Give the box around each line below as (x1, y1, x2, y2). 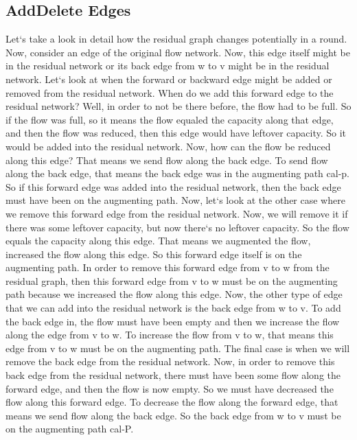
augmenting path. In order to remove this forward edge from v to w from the (5, 260, 330, 275)
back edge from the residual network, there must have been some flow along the (5, 368, 341, 382)
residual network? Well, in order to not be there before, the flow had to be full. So (5, 99, 352, 113)
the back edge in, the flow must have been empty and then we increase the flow (5, 314, 340, 328)
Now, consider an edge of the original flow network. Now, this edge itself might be (5, 45, 350, 59)
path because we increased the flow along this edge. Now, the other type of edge (5, 287, 343, 301)
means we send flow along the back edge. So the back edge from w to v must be (5, 408, 341, 422)
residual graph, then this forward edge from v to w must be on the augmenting (5, 273, 338, 288)
